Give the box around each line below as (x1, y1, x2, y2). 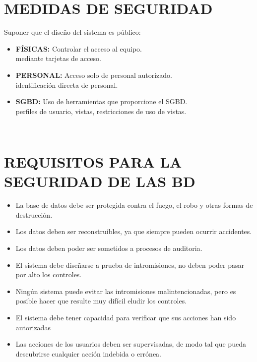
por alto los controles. (15, 269, 82, 280)
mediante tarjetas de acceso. (15, 53, 101, 63)
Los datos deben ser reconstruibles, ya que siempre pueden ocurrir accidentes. (15, 226, 252, 237)
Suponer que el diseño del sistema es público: (4, 27, 141, 37)
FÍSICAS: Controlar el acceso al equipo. (15, 43, 142, 54)
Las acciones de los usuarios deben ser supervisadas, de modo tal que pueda (15, 339, 246, 349)
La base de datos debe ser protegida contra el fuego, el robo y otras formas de (15, 200, 253, 210)
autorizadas (15, 322, 51, 332)
